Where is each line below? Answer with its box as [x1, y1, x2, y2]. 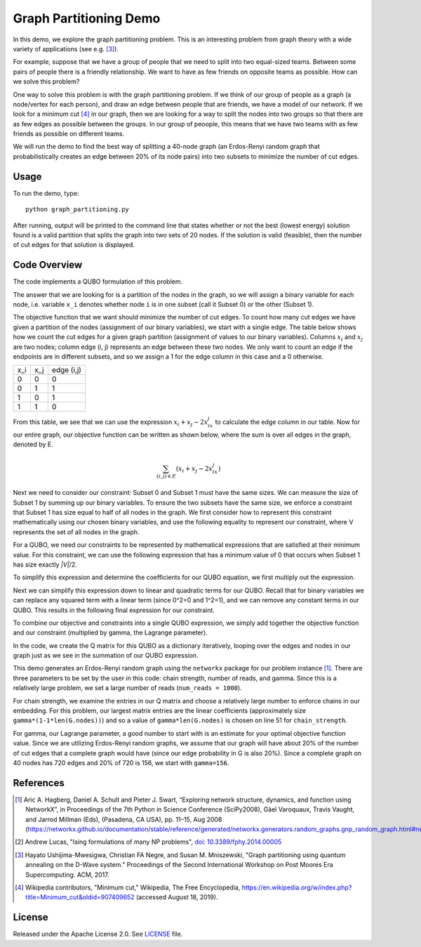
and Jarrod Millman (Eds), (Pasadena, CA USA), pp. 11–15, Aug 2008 [25, 815, 222, 823]
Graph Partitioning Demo [13, 11, 161, 26]
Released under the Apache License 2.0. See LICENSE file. [13, 930, 183, 939]
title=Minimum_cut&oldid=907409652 [25, 893, 135, 901]
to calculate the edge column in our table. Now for [215, 418, 361, 426]
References [13, 776, 65, 789]
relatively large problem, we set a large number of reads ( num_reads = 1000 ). [13, 684, 242, 692]
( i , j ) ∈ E [156, 473, 177, 480]
